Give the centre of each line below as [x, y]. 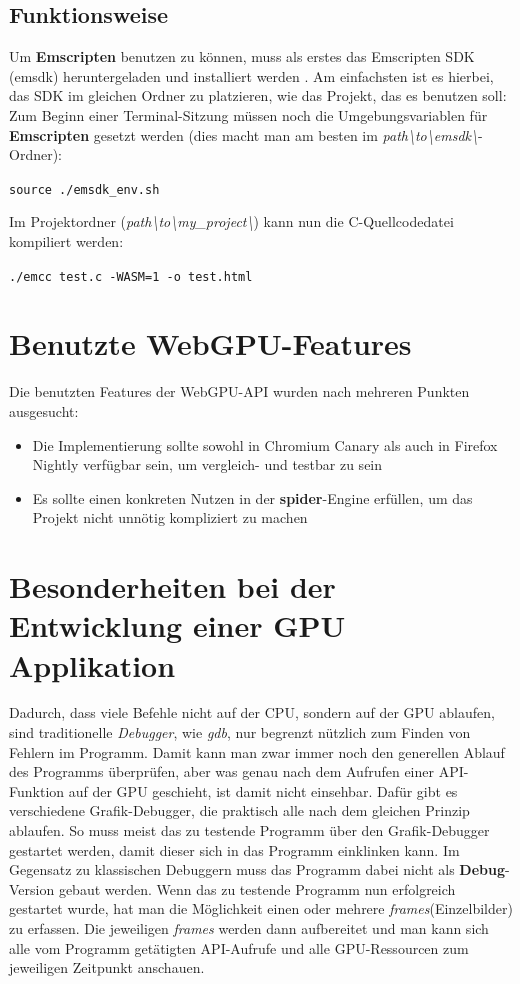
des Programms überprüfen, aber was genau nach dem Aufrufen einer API [236, 771]
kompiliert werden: [66, 241]
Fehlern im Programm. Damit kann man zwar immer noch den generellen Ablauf [257, 751]
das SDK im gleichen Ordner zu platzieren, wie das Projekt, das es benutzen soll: [258, 95]
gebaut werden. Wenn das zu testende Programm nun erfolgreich [257, 888]
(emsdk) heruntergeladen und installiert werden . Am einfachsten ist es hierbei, [251, 75]
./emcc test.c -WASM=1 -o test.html [131, 276]
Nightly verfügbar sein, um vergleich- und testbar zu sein [207, 464]
